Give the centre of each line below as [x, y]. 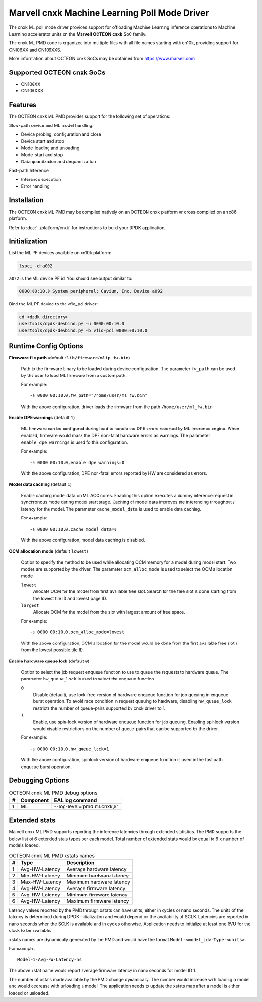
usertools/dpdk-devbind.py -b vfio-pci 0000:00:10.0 [83, 331]
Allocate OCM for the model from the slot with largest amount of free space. [109, 612]
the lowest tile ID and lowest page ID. [70, 598]
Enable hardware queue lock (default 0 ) [49, 661]
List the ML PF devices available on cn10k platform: [60, 253]
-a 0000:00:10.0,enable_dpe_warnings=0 [77, 462]
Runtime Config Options [46, 346]
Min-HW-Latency [40, 876]
